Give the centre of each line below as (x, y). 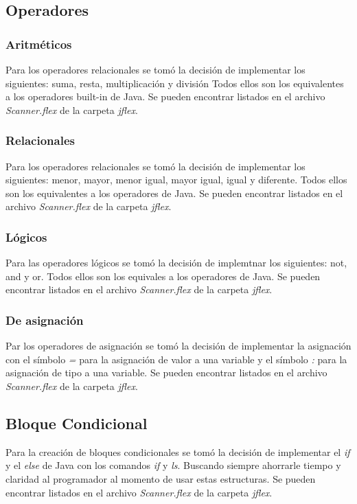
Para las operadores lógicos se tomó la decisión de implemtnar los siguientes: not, (176, 263)
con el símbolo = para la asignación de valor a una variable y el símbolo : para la (176, 359)
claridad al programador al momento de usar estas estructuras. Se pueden (161, 478)
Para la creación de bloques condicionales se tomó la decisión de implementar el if (178, 451)
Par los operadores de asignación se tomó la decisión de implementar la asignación (178, 346)
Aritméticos (39, 44)
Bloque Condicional (77, 423)
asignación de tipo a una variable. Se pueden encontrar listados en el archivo (166, 373)
